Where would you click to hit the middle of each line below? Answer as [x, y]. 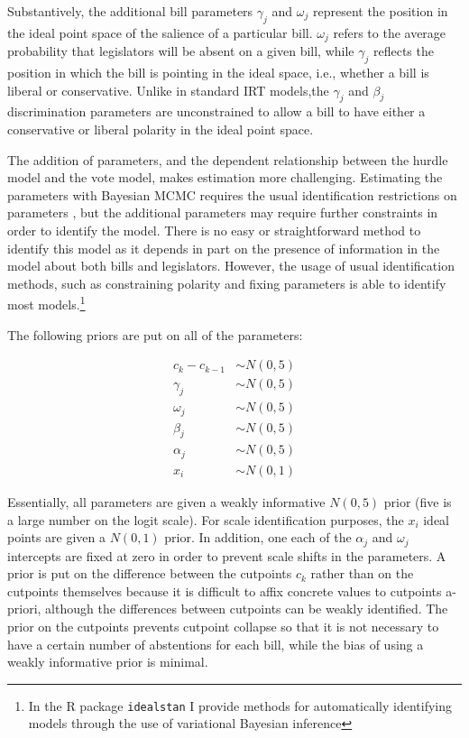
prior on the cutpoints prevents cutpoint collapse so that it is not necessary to [223, 626]
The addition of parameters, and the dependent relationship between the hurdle [228, 159]
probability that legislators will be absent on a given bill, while [181, 51]
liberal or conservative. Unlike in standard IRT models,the [168, 90]
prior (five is [418, 501]
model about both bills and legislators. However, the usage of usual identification [231, 266]
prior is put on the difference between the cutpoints [150, 573]
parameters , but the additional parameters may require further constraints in [223, 212]
